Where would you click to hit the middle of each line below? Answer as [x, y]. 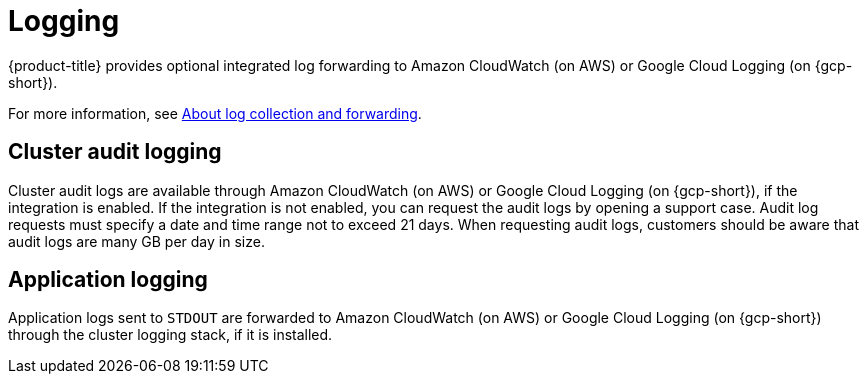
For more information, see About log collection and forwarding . [215, 113]
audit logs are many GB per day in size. [136, 241]
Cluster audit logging [115, 152]
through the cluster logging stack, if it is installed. [170, 335]
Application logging [108, 280]
